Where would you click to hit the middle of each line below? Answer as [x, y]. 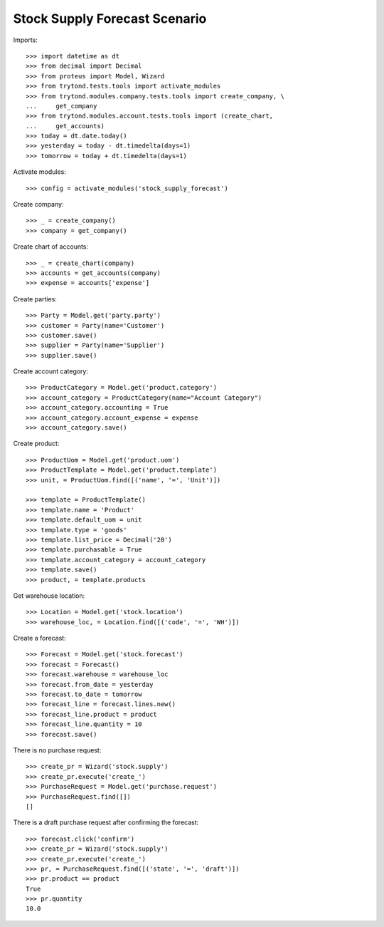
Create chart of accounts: [51, 247]
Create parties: [35, 299]
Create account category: [51, 371]
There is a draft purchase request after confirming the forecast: [106, 822]
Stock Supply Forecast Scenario [110, 19]
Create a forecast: [40, 638]
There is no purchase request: [57, 750]
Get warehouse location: [49, 596]
